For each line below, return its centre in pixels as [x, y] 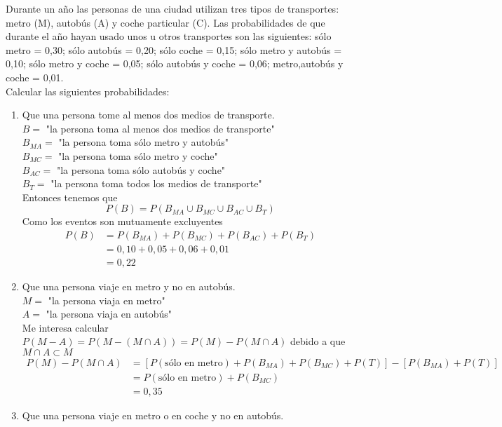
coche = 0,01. [35, 77]
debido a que [318, 341]
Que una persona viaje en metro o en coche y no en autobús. [153, 415]
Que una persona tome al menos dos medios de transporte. [148, 115]
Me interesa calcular [65, 327]
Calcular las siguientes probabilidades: [88, 91]
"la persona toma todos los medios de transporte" [156, 183]
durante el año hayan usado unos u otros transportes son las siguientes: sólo [169, 36]
